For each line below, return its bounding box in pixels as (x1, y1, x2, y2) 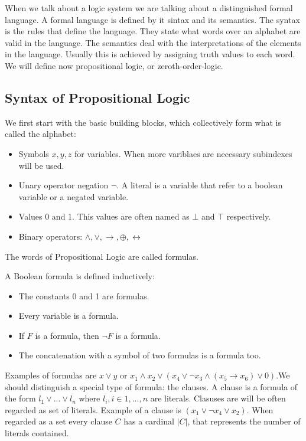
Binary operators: (18, 230, 83, 242)
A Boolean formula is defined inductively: (5, 270, 155, 282)
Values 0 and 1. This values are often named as (18, 210, 190, 223)
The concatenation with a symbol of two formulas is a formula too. (18, 349, 261, 361)
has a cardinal (123, 415, 174, 427)
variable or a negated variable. (18, 190, 129, 202)
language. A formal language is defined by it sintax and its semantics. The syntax (5, 13, 300, 25)
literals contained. (5, 427, 69, 439)
